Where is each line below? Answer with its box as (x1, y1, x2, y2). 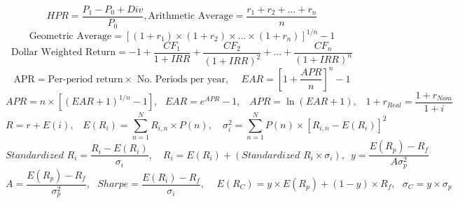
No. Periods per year (137, 74, 226, 84)
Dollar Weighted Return (11, 47, 116, 58)
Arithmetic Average (148, 11, 233, 22)
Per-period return (48, 74, 123, 84)
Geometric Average (29, 31, 112, 42)
